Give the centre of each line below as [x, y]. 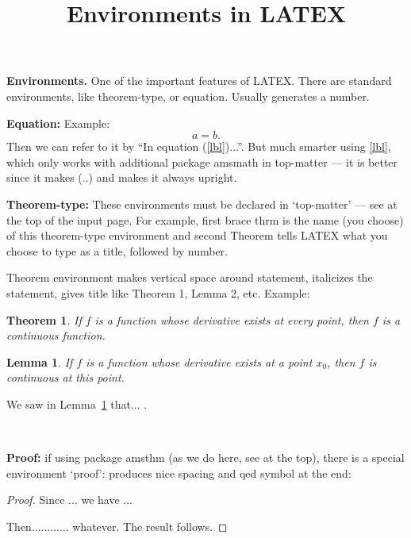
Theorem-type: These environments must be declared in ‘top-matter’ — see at [202, 204]
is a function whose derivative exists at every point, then [232, 319]
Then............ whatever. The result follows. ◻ [117, 526]
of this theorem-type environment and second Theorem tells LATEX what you [197, 235]
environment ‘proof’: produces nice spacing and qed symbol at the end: [179, 473]
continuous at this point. [65, 377]
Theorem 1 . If [44, 319]
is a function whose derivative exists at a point [199, 361]
